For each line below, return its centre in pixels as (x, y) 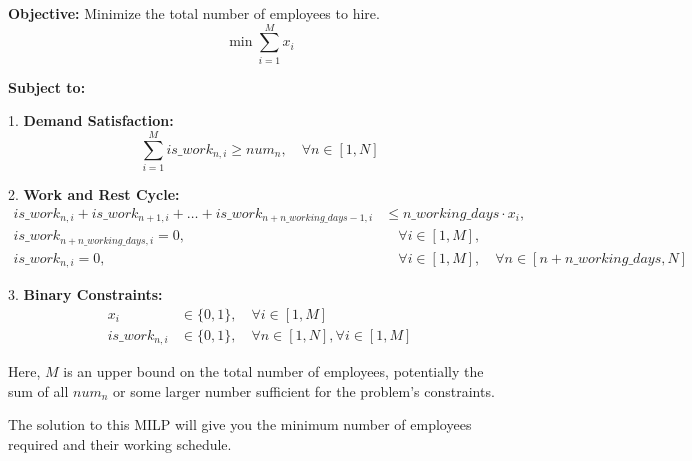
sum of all (38, 390)
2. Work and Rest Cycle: (94, 194)
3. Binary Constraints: (85, 294)
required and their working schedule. (120, 443)
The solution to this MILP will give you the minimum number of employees (240, 424)
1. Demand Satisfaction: (91, 120)
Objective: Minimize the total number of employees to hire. (194, 13)
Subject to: (47, 86)
